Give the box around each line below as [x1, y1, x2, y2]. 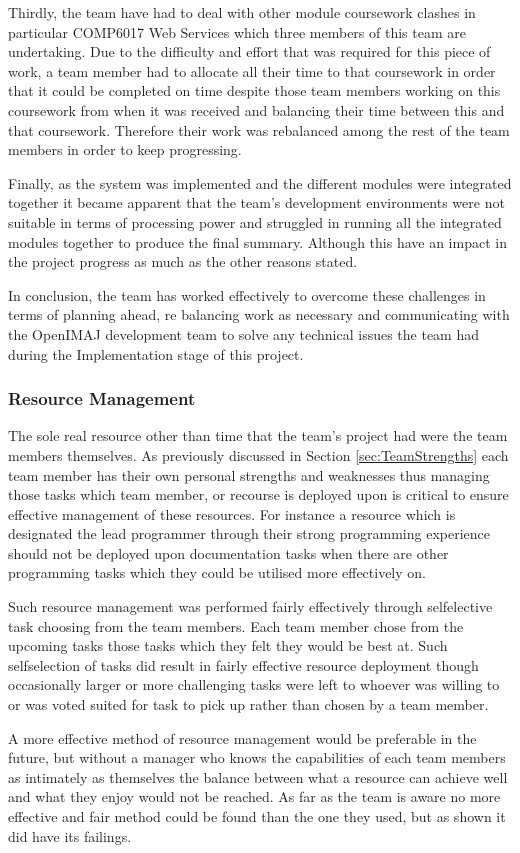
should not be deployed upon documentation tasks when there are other [8, 542, 449, 563]
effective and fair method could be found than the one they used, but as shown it [8, 806, 506, 826]
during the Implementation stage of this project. [8, 343, 304, 364]
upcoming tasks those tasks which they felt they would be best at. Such [8, 635, 448, 656]
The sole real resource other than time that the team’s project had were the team [8, 425, 508, 446]
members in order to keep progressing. [8, 139, 242, 160]
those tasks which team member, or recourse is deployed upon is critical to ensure [8, 484, 509, 505]
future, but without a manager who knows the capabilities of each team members [8, 747, 506, 768]
